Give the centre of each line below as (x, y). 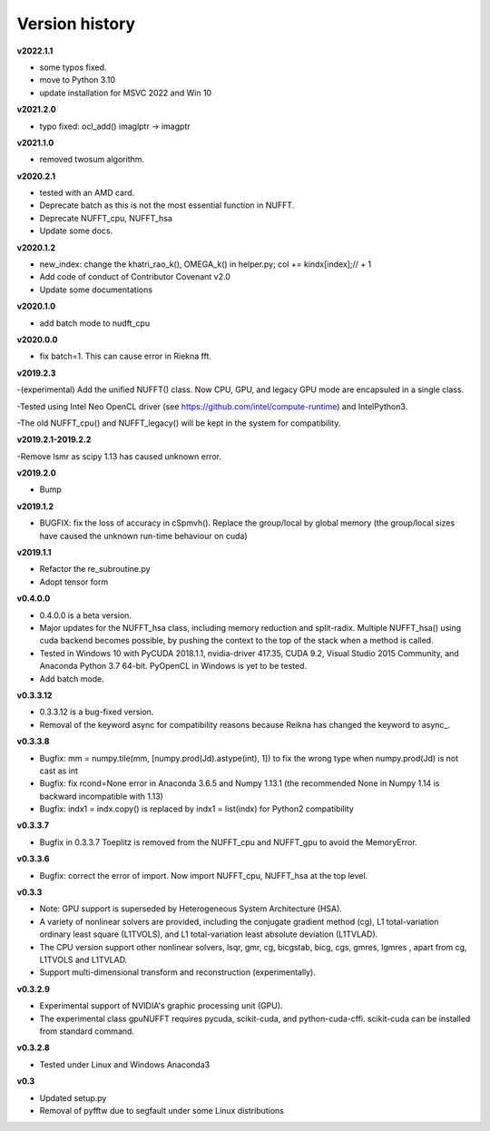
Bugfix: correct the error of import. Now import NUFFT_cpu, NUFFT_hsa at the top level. (204, 875)
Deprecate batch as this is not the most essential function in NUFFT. (167, 205)
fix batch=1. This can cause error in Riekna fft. (126, 356)
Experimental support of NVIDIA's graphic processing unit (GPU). (161, 1006)
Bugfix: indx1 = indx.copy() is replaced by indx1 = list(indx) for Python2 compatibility (196, 809)
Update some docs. (76, 231)
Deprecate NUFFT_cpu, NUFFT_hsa (106, 218)
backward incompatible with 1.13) (101, 796)
